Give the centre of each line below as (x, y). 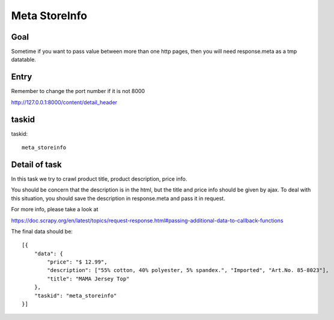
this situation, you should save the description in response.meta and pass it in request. (118, 198)
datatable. (23, 59)
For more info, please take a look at (55, 210)
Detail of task (37, 164)
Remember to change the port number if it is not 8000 (78, 91)
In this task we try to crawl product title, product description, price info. (99, 179)
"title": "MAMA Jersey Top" (88, 279)
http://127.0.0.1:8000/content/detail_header (64, 102)
